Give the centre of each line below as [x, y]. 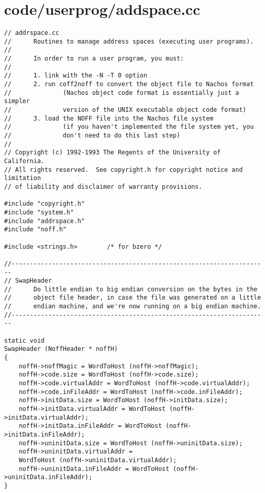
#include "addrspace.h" [45, 221]
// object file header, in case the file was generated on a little [133, 298]
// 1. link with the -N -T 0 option [76, 76]
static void [24, 340]
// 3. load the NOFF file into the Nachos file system [109, 118]
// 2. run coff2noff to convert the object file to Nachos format [129, 84]
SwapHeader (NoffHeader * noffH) [61, 349]
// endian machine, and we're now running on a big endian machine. [133, 307]
